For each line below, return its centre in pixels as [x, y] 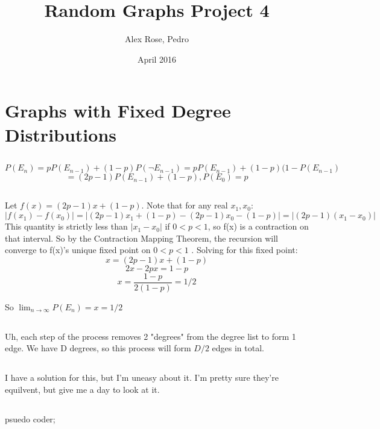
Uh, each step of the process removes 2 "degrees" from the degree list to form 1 [150, 336]
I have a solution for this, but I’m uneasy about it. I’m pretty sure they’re [142, 377]
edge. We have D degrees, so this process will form [98, 348]
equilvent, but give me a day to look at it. [82, 390]
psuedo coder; [30, 419]
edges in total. [238, 348]
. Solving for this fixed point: [245, 250]
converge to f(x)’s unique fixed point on [78, 250]
